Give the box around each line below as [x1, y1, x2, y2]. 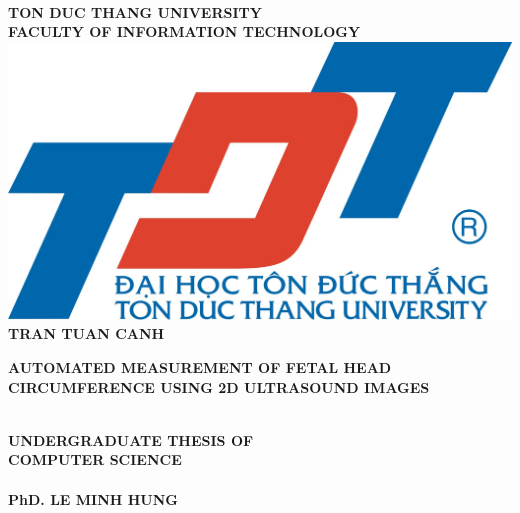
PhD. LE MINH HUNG [8, 488, 178, 509]
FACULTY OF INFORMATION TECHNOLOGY [8, 21, 361, 42]
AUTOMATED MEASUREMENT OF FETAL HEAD [8, 357, 392, 378]
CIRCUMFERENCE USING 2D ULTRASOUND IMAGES [8, 376, 430, 397]
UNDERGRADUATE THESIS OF [8, 429, 254, 450]
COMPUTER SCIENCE [8, 449, 182, 470]
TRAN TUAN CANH [8, 323, 165, 344]
